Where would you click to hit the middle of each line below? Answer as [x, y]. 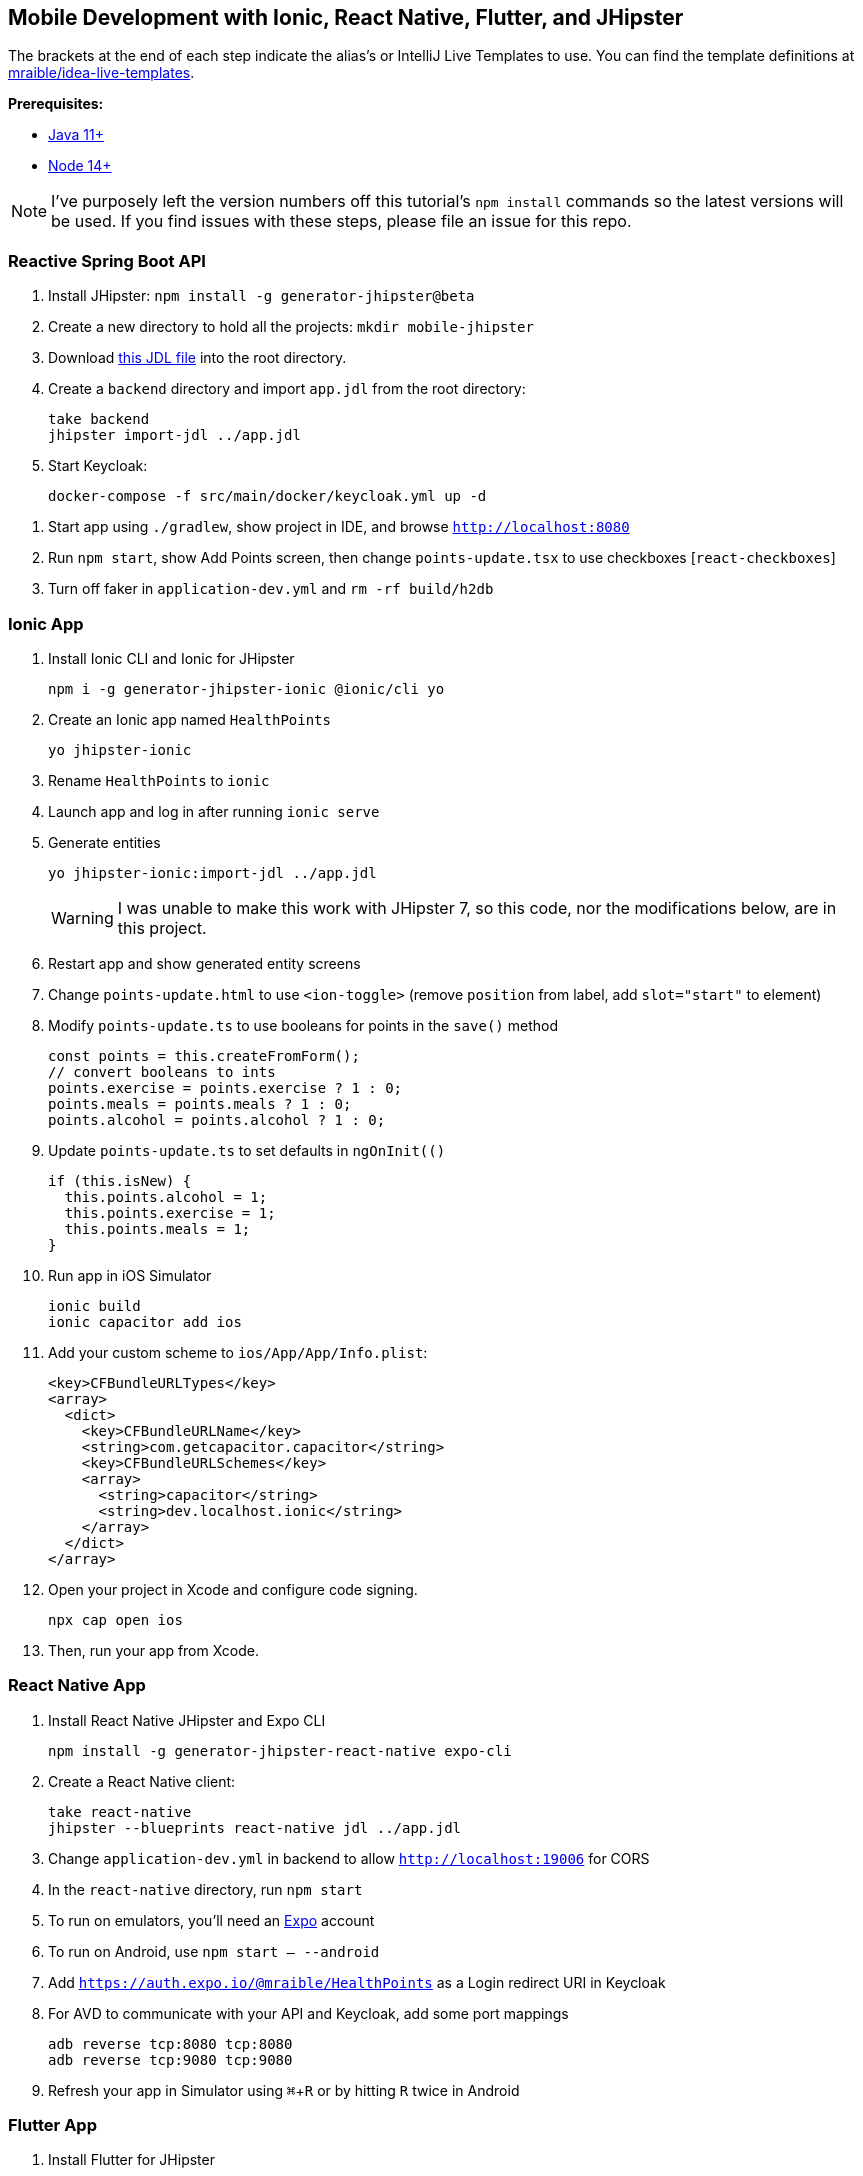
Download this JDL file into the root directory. [197, 358]
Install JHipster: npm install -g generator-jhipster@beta [261, 296]
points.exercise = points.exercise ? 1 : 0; [225, 1087]
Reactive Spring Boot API [107, 260]
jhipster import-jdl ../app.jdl [174, 435]
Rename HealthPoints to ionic [159, 780]
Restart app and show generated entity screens [204, 963]
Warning [82, 917]
